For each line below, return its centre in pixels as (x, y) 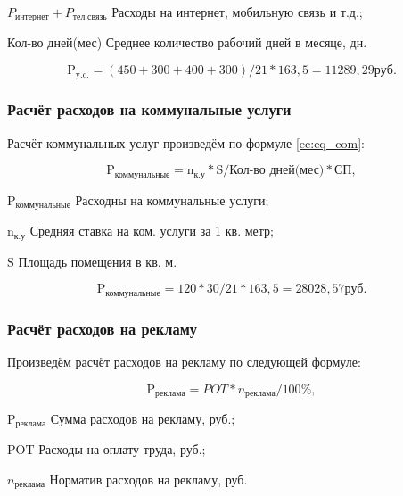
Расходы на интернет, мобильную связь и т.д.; (237, 12)
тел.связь (90, 17)
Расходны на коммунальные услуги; (172, 199)
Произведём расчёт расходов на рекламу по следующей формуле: (184, 361)
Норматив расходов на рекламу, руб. (148, 479)
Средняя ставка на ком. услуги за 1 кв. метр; (152, 231)
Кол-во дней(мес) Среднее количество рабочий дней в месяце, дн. (187, 42)
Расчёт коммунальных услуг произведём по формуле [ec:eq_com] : (186, 142)
